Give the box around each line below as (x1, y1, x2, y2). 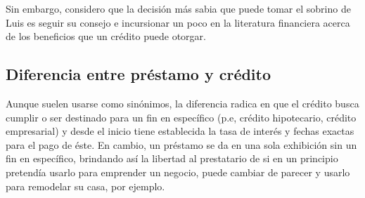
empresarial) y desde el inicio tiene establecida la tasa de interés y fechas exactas (6, 124, 354, 138)
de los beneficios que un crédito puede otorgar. (6, 29, 206, 44)
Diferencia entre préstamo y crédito (6, 63, 271, 85)
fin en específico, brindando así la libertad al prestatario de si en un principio (6, 151, 338, 166)
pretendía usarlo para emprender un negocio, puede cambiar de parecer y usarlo (6, 164, 350, 179)
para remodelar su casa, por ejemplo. (6, 178, 165, 193)
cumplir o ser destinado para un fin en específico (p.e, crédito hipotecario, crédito (6, 110, 357, 124)
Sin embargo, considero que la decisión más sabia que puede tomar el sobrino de (6, 1, 351, 15)
